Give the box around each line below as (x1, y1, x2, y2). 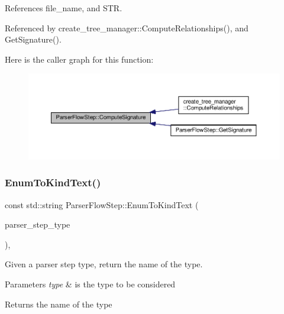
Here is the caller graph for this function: (5, 53, 154, 65)
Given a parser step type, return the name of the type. (5, 258, 203, 270)
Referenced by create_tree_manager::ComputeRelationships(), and (5, 21, 248, 34)
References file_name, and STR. (5, 2, 122, 14)
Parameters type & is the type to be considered (5, 277, 176, 290)
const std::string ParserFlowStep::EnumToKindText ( (5, 198, 199, 211)
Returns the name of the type (5, 297, 112, 310)
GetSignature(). (5, 33, 62, 46)
